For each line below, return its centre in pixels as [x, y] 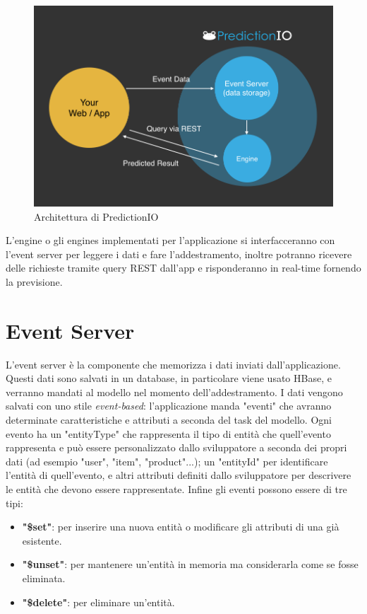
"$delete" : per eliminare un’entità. [98, 602]
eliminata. [44, 578]
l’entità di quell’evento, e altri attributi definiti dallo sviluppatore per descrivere [179, 475]
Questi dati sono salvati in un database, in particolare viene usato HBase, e [169, 378]
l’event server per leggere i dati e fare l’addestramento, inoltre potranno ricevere [179, 254]
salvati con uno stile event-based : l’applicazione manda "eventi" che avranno [169, 406]
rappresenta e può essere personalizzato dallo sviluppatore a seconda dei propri [176, 447]
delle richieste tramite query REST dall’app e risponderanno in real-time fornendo [183, 268]
